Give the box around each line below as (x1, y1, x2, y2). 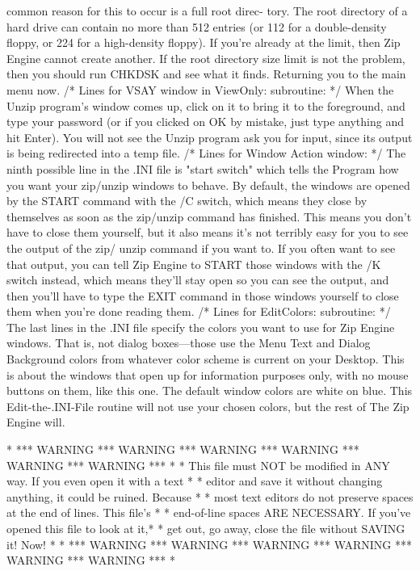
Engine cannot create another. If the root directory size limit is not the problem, (6, 49, 405, 66)
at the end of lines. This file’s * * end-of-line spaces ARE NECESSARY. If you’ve (6, 504, 411, 521)
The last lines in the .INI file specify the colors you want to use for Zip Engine (6, 318, 395, 335)
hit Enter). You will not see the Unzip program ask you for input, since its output (6, 128, 413, 145)
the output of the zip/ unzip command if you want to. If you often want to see (6, 239, 396, 256)
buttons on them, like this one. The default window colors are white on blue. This (6, 382, 413, 399)
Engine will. (6, 414, 65, 430)
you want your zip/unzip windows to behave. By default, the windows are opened (6, 176, 410, 193)
